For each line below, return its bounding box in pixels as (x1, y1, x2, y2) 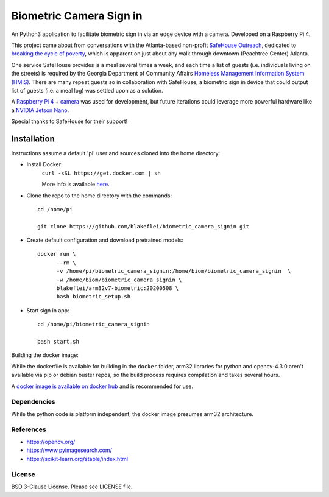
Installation (11, 133, 55, 144)
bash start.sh (37, 338, 79, 345)
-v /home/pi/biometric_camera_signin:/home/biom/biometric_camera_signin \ (56, 268, 291, 275)
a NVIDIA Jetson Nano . (11, 107, 69, 114)
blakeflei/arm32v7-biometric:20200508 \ (56, 285, 179, 292)
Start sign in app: (26, 306, 69, 314)
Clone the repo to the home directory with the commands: (26, 192, 172, 199)
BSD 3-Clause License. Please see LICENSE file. (11, 483, 133, 490)
